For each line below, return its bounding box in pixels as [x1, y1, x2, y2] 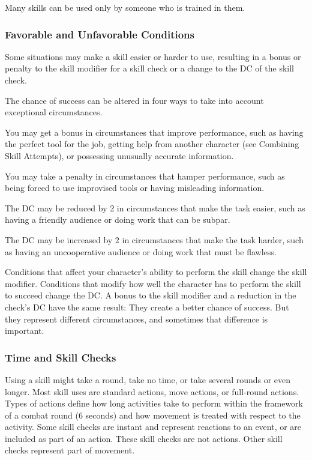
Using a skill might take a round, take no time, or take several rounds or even [5, 373, 291, 386]
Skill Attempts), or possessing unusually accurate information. [5, 149, 234, 162]
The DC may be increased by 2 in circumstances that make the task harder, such [5, 233, 304, 246]
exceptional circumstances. [5, 106, 103, 118]
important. [5, 324, 44, 337]
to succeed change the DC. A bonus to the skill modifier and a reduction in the [5, 289, 296, 301]
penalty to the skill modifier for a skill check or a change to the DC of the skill [5, 62, 294, 74]
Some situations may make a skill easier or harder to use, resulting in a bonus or [5, 50, 301, 62]
